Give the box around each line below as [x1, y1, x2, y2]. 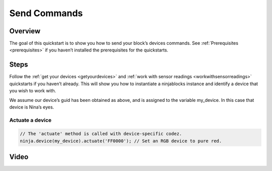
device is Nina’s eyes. [9, 104, 54, 110]
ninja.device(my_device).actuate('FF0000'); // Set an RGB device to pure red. [20, 138, 222, 144]
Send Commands [9, 8, 83, 19]
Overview [9, 27, 41, 35]
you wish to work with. [9, 88, 56, 94]
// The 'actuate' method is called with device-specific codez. [20, 131, 182, 137]
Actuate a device [9, 117, 52, 124]
